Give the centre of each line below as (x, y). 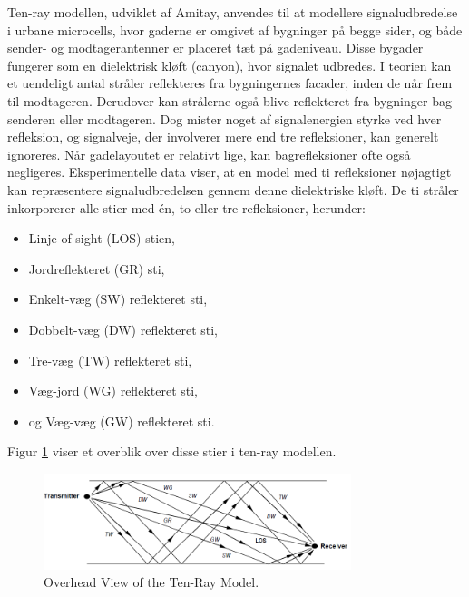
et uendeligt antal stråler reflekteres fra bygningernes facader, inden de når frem (230, 83)
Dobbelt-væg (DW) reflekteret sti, (123, 329)
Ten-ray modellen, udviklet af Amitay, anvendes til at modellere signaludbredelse (233, 12)
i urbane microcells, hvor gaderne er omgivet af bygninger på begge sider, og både (235, 29)
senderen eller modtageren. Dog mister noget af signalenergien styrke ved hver (225, 118)
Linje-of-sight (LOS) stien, (102, 238)
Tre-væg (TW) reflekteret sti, (110, 360)
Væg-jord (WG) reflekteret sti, (113, 391)
